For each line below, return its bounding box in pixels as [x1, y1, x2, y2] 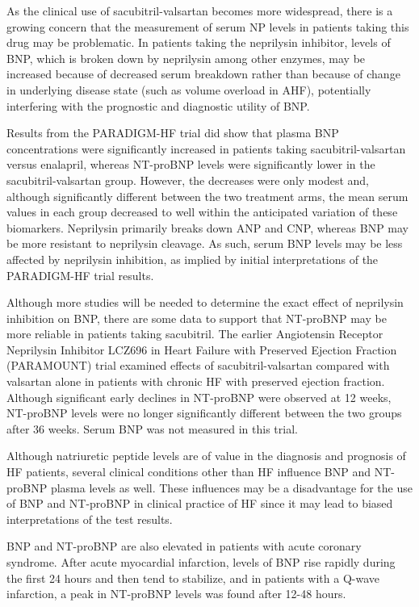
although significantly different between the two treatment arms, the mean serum [6, 187, 409, 204]
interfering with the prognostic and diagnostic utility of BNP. [6, 97, 310, 114]
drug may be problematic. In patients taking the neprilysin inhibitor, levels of [6, 34, 391, 51]
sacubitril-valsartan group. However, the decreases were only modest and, [6, 171, 369, 188]
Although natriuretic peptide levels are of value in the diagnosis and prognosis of [6, 447, 406, 464]
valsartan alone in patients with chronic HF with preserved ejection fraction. [6, 373, 385, 390]
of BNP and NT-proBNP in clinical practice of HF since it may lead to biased [6, 495, 393, 512]
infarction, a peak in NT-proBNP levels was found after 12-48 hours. [6, 585, 346, 602]
